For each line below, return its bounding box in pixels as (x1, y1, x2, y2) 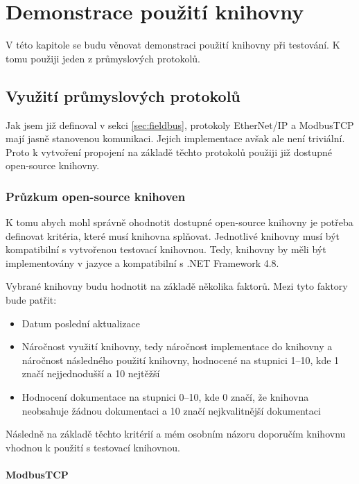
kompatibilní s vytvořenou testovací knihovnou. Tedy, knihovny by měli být (6, 242, 326, 257)
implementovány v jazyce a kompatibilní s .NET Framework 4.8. (6, 255, 279, 270)
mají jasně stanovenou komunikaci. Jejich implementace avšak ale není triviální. (6, 131, 345, 146)
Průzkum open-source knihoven (6, 187, 186, 205)
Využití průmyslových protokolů (6, 85, 240, 106)
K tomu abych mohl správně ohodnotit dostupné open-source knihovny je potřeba (6, 215, 353, 230)
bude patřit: (6, 293, 57, 307)
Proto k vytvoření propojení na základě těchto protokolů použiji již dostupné (6, 144, 333, 159)
